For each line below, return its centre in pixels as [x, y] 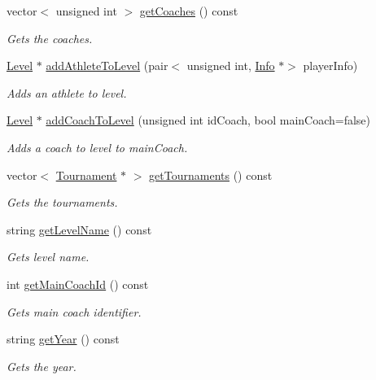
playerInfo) [330, 66]
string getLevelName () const [79, 229]
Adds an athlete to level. [67, 92]
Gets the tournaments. [62, 202]
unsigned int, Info [231, 66]
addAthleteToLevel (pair [107, 66]
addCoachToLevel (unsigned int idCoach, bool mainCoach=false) [208, 120]
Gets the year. [42, 366]
